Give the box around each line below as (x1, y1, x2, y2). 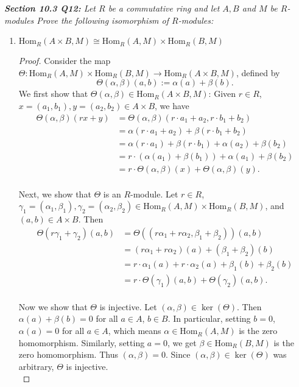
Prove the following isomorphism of (37, 13, 169, 26)
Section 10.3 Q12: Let (4, 2, 96, 14)
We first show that (18, 87, 88, 100)
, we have (155, 99, 189, 112)
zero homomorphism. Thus (18, 348, 118, 361)
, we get (167, 336, 197, 349)
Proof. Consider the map (18, 54, 111, 67)
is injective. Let (99, 300, 157, 313)
